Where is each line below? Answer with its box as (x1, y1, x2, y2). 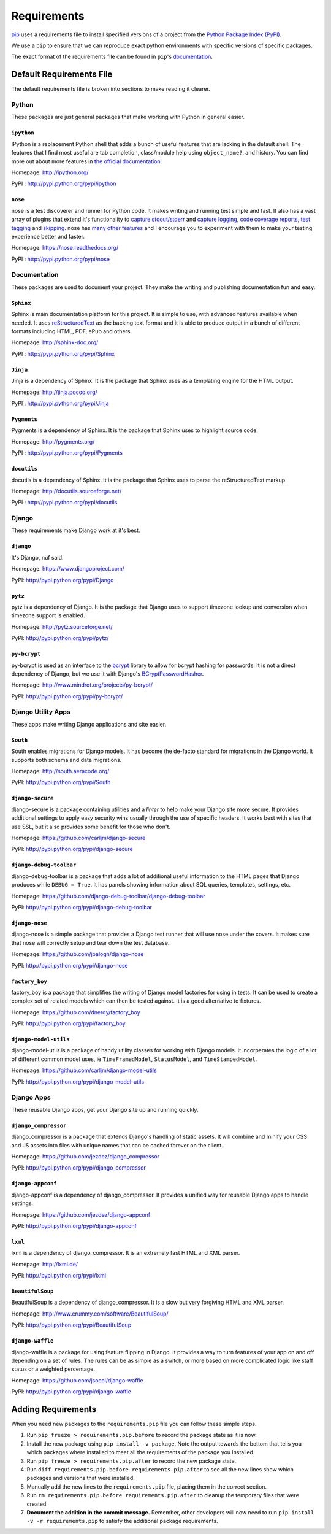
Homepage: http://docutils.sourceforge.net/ (11, 487, 122, 495)
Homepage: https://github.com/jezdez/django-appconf (11, 1211, 151, 1218)
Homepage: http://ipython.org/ (11, 169, 89, 176)
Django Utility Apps (11, 707, 70, 716)
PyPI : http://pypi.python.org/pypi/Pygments (11, 449, 123, 457)
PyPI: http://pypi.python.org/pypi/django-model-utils (11, 1077, 144, 1085)
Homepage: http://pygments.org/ (11, 437, 95, 445)
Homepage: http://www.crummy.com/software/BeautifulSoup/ (11, 1310, 169, 1317)
